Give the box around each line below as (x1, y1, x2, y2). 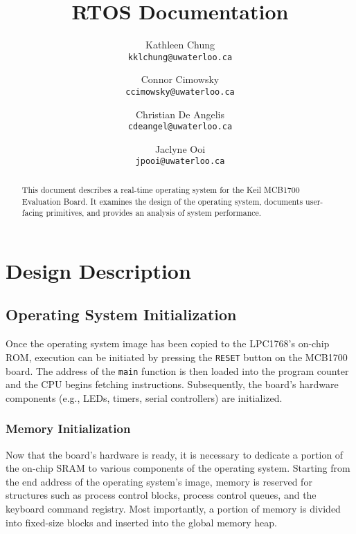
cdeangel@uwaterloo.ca (127, 122, 233, 132)
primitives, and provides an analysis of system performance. (46, 207, 262, 219)
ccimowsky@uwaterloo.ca (125, 86, 235, 97)
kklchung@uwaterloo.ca (127, 52, 233, 62)
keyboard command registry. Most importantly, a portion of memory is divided (6, 501, 341, 515)
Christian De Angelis (136, 107, 224, 121)
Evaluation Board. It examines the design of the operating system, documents (21, 195, 303, 207)
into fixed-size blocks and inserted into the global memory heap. (6, 515, 277, 529)
